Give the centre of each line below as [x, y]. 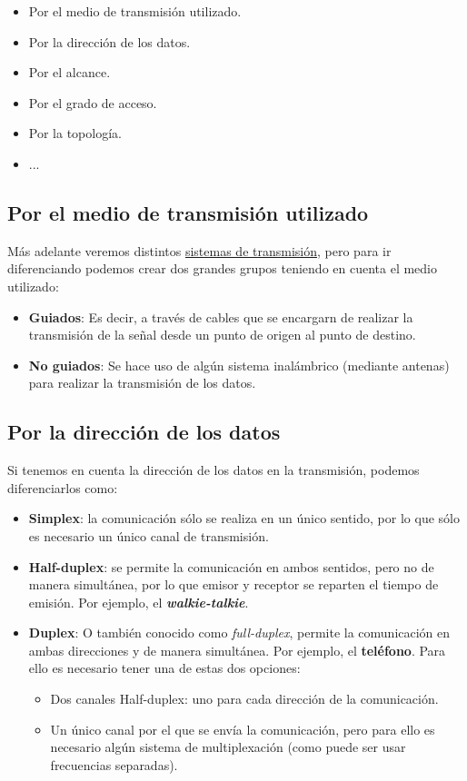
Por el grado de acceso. [93, 102]
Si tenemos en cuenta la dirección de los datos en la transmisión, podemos [214, 470]
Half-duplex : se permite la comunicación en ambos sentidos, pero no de [231, 566]
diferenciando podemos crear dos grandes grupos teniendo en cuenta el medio [223, 268]
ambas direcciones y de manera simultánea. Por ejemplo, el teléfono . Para [237, 650]
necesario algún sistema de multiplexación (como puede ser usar [228, 747]
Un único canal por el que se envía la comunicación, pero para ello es [243, 729]
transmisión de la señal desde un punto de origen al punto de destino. [222, 335]
